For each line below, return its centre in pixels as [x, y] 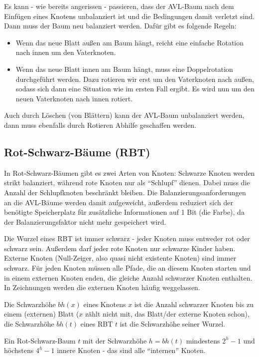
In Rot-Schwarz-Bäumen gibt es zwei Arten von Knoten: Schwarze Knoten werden [129, 173]
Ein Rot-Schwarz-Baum [40, 340]
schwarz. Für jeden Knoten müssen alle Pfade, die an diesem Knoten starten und [128, 268]
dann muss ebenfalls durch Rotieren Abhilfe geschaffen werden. [100, 125]
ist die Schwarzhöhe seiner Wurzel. [173, 324]
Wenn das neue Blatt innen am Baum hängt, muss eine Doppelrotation [124, 69]
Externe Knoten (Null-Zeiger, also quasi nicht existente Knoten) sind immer [120, 258]
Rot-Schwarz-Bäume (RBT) [77, 152]
